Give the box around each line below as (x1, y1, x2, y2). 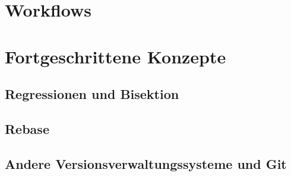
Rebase (5, 119, 49, 137)
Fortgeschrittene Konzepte (5, 44, 226, 68)
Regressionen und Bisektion (5, 85, 179, 103)
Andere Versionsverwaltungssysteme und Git (5, 154, 287, 172)
